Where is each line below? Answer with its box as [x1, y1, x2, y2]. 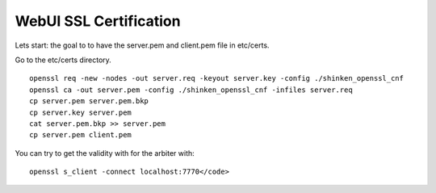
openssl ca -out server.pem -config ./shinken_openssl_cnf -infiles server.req [29, 85, 353, 94]
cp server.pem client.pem [29, 130, 132, 140]
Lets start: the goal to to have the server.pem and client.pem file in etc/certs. [15, 40, 270, 50]
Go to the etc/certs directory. [15, 55, 112, 65]
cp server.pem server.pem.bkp [29, 97, 149, 106]
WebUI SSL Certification [15, 12, 181, 30]
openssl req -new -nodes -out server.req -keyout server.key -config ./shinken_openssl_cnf [29, 73, 404, 83]
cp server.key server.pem [29, 107, 132, 117]
